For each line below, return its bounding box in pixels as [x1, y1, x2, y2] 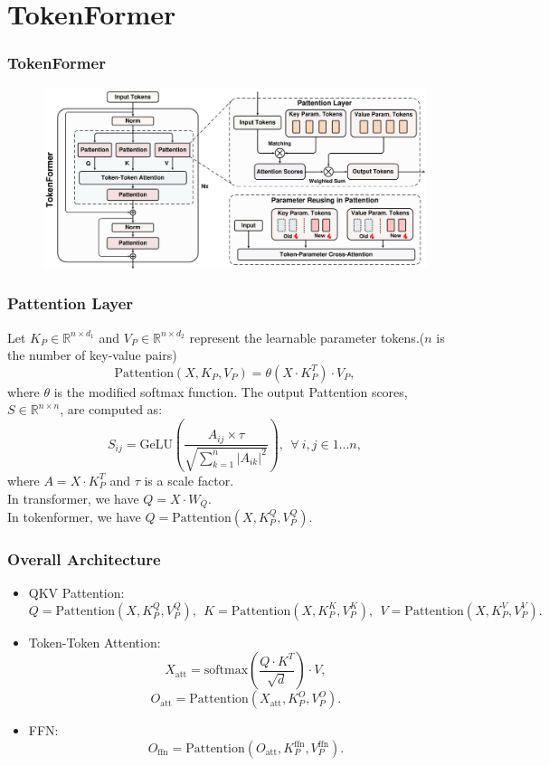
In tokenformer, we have [7, 507, 141, 526]
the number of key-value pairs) [7, 345, 177, 364]
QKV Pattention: [28, 583, 125, 602]
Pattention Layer [7, 292, 134, 315]
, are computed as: [60, 400, 163, 419]
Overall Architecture [7, 547, 161, 570]
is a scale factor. [144, 470, 234, 489]
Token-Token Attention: [28, 632, 161, 651]
